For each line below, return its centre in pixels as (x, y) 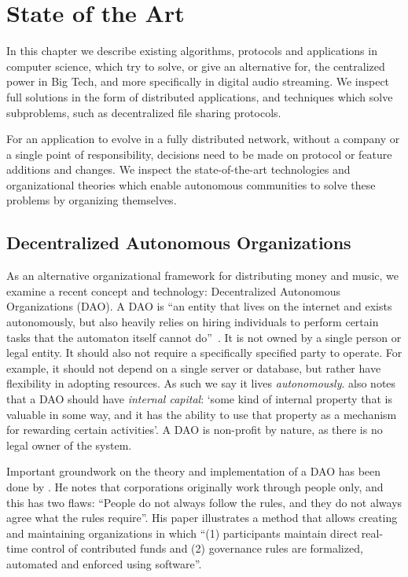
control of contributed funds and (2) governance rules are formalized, (197, 548)
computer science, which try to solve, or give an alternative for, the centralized (196, 66)
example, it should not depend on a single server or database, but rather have (194, 368)
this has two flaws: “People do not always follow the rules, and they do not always (204, 502)
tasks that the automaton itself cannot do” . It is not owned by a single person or (204, 337)
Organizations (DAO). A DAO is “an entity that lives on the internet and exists (199, 306)
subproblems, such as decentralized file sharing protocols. (144, 112)
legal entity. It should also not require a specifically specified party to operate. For (204, 353)
